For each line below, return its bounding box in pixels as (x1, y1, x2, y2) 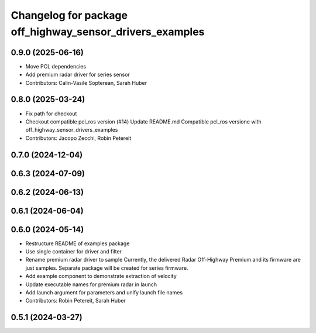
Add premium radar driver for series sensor (25, 71, 130, 78)
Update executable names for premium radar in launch (25, 281, 157, 288)
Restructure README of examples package (25, 240, 130, 247)
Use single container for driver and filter (25, 248, 122, 255)
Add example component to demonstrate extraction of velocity (25, 273, 177, 280)
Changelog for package (11, 9, 128, 22)
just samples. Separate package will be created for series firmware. (25, 264, 188, 272)
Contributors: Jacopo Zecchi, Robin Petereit (25, 135, 132, 142)
